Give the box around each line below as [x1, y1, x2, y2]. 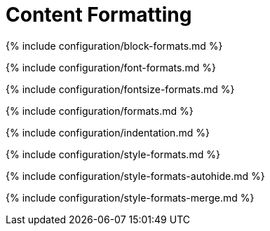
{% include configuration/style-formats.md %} [6, 148, 220, 160]
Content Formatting [6, 3, 192, 27]
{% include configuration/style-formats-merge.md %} [6, 191, 255, 204]
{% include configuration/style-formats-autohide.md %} [6, 169, 265, 182]
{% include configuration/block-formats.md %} [6, 39, 223, 52]
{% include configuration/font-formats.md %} [6, 61, 216, 73]
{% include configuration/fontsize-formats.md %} [6, 83, 235, 95]
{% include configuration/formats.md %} [6, 104, 194, 117]
